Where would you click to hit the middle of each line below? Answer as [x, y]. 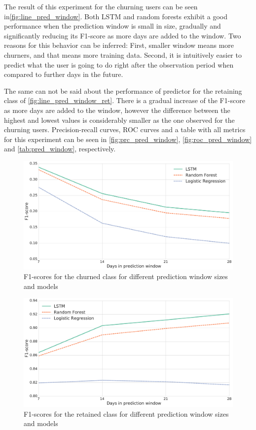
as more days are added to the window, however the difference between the [117, 110]
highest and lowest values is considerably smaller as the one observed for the [119, 120]
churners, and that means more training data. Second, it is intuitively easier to [123, 54]
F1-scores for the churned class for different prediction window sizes [126, 276]
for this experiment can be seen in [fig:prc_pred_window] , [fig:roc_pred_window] [128, 139]
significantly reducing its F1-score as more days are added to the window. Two [123, 35]
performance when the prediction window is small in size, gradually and [112, 26]
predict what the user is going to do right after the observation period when [119, 64]
